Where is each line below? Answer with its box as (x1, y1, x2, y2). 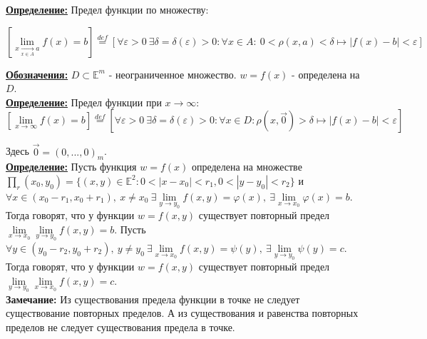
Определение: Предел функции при (6, 94, 162, 109)
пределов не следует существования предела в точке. (6, 320, 235, 335)
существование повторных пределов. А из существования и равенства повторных (6, 305, 359, 320)
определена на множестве (191, 159, 302, 174)
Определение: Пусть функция (6, 159, 137, 174)
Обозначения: (6, 66, 68, 81)
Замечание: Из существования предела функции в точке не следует (6, 291, 300, 306)
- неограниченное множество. (108, 66, 237, 81)
